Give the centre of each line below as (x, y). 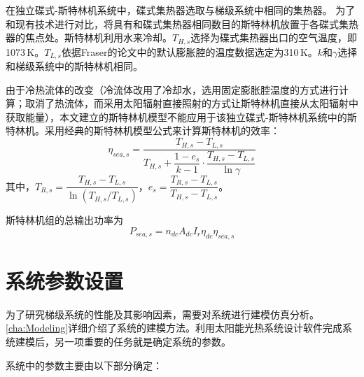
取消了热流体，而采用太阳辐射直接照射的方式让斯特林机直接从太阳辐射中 (191, 103)
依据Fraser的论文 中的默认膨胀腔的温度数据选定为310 (180, 51)
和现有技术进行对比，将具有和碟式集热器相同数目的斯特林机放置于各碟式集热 (182, 23)
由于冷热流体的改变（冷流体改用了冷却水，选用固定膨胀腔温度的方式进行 (172, 89)
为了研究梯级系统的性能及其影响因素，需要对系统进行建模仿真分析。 (162, 314)
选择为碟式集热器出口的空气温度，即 (274, 37)
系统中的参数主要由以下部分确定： (84, 365)
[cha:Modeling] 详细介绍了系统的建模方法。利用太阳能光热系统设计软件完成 (174, 328)
